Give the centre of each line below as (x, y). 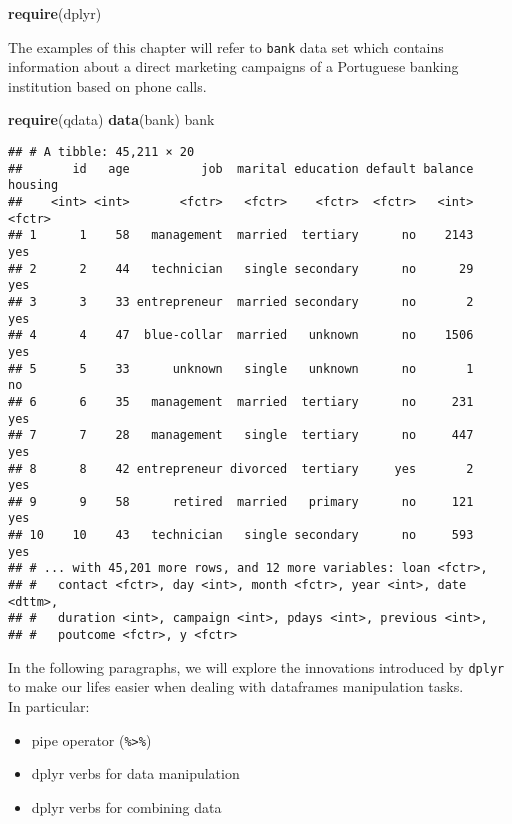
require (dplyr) (55, 13)
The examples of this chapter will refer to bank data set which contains (226, 46)
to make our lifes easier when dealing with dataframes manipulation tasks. (236, 686)
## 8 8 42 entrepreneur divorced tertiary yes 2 (241, 468)
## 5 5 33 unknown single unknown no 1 (241, 368)
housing (33, 185)
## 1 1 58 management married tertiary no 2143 (241, 235)
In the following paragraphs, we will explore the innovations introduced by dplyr (256, 666)
